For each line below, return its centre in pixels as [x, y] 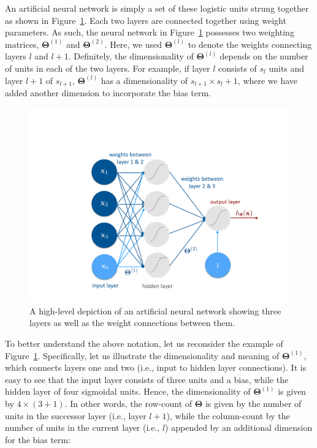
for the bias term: [38, 439]
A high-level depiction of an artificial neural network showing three [155, 310]
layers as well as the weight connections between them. [132, 323]
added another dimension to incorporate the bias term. [108, 93]
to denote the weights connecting [250, 44]
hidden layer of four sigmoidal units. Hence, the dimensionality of [128, 391]
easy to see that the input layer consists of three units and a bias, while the [147, 379]
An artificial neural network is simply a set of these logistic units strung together [157, 8]
